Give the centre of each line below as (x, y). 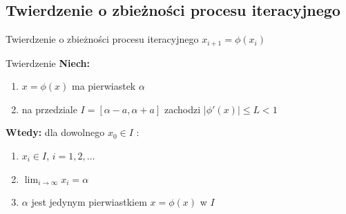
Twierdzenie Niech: (48, 62)
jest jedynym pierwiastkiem (89, 202)
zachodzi (182, 109)
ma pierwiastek (104, 86)
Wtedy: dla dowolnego (55, 132)
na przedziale (49, 109)
